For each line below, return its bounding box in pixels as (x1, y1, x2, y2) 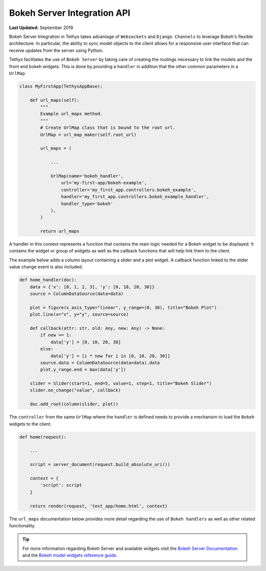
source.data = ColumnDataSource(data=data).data (40, 360, 160, 365)
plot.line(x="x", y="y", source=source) (30, 312, 129, 318)
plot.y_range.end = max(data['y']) (40, 367, 127, 372)
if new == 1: (40, 332, 72, 338)
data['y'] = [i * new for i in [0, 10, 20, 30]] (50, 353, 170, 358)
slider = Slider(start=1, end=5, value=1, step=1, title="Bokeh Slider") (30, 381, 212, 387)
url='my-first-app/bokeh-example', (61, 180, 147, 186)
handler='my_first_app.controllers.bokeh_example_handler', (61, 194, 209, 200)
